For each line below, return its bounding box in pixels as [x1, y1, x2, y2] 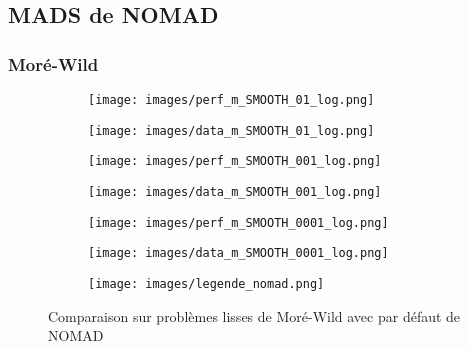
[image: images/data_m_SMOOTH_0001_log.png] [88, 246, 389, 261]
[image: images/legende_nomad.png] [88, 276, 325, 291]
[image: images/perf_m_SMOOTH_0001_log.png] [88, 215, 389, 230]
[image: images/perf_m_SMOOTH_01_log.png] [88, 93, 375, 107]
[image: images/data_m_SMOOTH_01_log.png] [88, 123, 375, 138]
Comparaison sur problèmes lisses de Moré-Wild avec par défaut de [48, 305, 461, 326]
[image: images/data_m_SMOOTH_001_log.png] [88, 184, 382, 199]
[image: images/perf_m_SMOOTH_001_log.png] [88, 154, 382, 169]
